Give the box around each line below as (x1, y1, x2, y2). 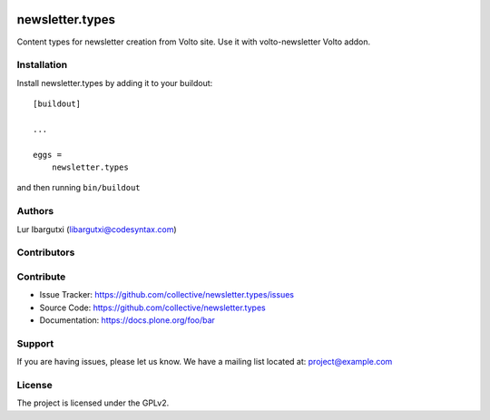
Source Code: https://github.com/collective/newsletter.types (39, 302, 267, 313)
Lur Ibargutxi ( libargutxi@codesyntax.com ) (16, 223, 177, 235)
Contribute (16, 270, 66, 283)
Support (16, 337, 54, 349)
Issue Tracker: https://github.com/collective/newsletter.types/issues (39, 289, 295, 300)
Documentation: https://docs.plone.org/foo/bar (39, 315, 215, 326)
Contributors (16, 246, 75, 259)
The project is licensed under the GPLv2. (16, 397, 170, 408)
